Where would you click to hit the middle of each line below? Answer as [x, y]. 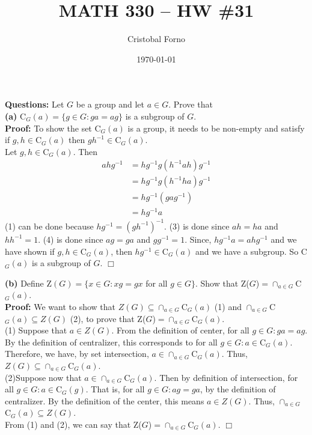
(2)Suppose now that [43, 377]
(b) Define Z [29, 283]
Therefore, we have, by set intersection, [77, 354]
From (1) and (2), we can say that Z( [73, 424]
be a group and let [110, 104]
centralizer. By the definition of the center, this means [105, 400]
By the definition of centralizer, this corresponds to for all [111, 342]
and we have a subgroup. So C [251, 251]
